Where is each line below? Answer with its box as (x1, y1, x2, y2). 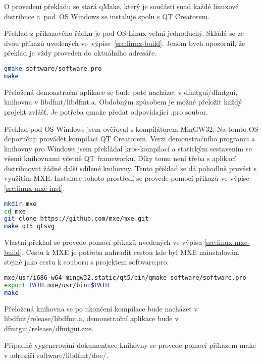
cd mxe (4, 207, 26, 215)
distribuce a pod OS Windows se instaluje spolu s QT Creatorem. (4, 11, 210, 21)
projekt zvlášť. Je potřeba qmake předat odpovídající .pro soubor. (4, 106, 208, 117)
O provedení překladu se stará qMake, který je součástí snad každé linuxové (4, 1, 239, 11)
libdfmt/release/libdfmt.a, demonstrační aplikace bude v (4, 313, 179, 324)
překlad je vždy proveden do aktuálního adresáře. (4, 47, 157, 58)
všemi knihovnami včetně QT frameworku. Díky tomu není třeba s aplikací (4, 153, 236, 164)
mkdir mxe (4, 200, 37, 207)
